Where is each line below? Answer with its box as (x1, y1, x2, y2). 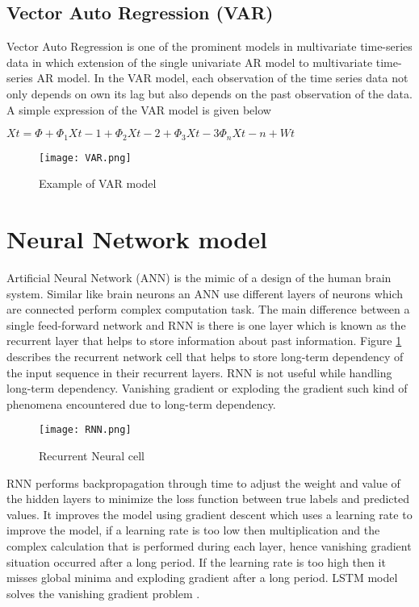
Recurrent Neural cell (39, 447, 145, 464)
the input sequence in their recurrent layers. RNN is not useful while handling (6, 364, 392, 380)
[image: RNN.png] (39, 424, 132, 436)
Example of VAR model (39, 175, 157, 192)
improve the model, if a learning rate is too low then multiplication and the (6, 522, 380, 538)
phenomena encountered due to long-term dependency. (6, 395, 276, 412)
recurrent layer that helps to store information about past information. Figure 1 (6, 332, 402, 349)
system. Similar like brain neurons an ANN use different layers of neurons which (6, 285, 404, 301)
